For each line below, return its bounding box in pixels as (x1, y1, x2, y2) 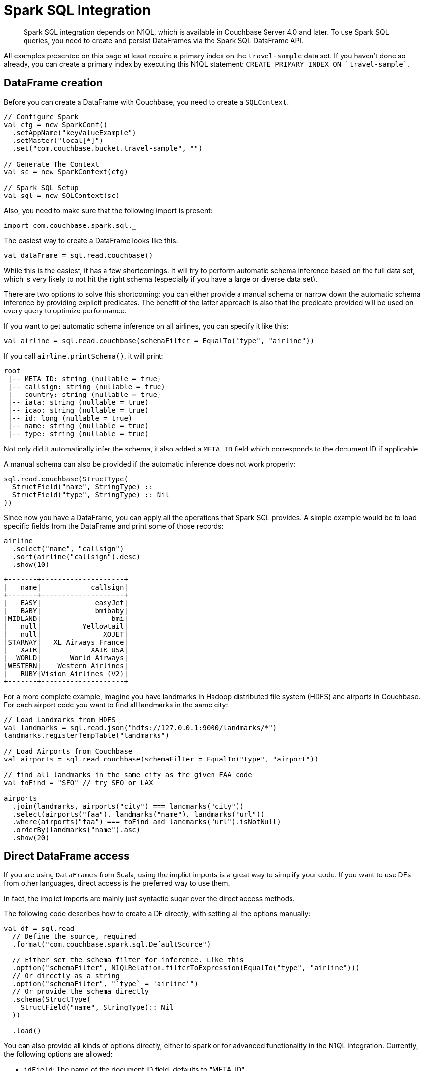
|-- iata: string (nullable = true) (8, 398, 149, 406)
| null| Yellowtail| (4, 622, 128, 630)
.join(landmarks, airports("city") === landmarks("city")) (12, 802, 244, 810)
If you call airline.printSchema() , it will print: (4, 351, 163, 360)
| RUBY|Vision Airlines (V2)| (4, 669, 128, 677)
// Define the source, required (12, 932, 136, 941)
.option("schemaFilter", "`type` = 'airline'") (12, 980, 199, 988)
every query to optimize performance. (4, 306, 127, 315)
